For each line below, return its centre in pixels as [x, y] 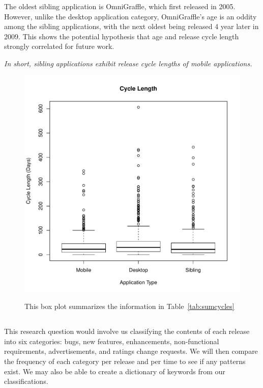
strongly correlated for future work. [59, 46]
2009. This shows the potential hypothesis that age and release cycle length [122, 36]
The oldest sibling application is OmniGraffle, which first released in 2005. [120, 6]
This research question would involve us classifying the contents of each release [127, 331]
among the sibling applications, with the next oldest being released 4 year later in [131, 26]
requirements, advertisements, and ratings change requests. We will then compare [131, 351]
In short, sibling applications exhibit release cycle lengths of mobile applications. [128, 63]
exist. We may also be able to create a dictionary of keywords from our [115, 371]
